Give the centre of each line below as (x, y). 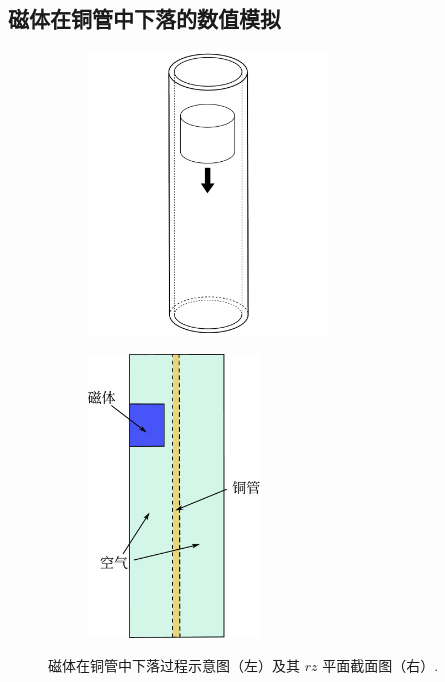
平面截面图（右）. (380, 665)
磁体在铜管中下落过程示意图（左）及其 (174, 665)
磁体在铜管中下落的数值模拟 (144, 18)
